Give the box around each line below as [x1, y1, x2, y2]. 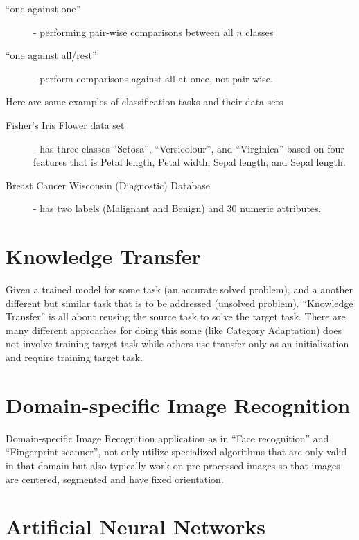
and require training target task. [6, 350, 143, 365]
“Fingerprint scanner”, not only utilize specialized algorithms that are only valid [6, 444, 347, 459]
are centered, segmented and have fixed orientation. [6, 471, 224, 486]
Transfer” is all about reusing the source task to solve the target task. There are [6, 309, 346, 324]
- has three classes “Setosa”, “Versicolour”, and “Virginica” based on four [33, 141, 344, 155]
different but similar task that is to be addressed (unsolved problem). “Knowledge [6, 295, 353, 310]
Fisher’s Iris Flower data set [6, 117, 125, 132]
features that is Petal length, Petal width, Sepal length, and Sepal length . [33, 155, 346, 169]
